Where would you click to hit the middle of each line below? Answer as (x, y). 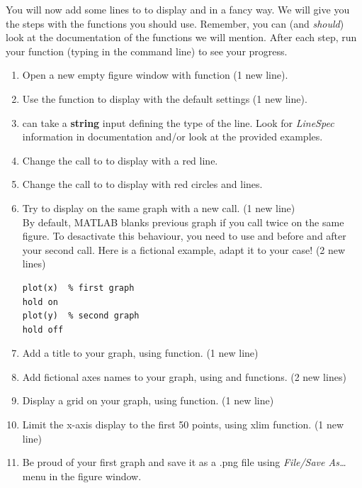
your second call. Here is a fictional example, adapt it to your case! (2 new (184, 249)
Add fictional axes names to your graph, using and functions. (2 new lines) (184, 376)
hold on (40, 302)
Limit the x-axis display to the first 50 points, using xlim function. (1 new (183, 425)
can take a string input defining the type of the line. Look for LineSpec (178, 122)
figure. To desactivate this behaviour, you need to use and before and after (184, 236)
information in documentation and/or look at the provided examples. (172, 137)
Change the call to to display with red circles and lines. (142, 184)
